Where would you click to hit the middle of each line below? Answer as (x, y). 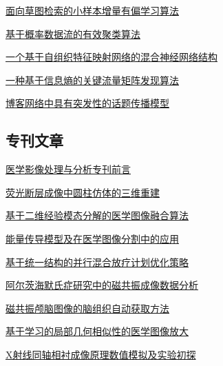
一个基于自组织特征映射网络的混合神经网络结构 (111, 57)
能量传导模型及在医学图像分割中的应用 (92, 238)
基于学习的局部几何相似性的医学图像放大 (97, 331)
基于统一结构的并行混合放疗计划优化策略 (97, 262)
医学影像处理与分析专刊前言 (68, 169)
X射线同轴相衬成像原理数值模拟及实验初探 (101, 354)
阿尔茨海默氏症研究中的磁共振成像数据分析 (102, 285)
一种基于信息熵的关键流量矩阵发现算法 (92, 80)
